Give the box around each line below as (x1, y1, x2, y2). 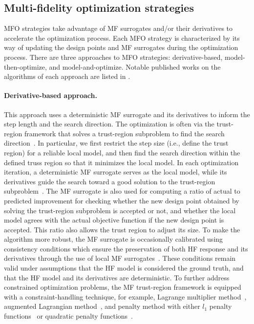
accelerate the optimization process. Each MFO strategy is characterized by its (4, 32, 240, 43)
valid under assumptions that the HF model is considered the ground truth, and (4, 263, 244, 273)
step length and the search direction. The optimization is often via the (4, 119, 214, 129)
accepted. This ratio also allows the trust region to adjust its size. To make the (4, 224, 240, 234)
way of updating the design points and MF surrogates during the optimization (4, 42, 238, 52)
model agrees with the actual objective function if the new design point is (4, 215, 224, 225)
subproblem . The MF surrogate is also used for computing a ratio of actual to (4, 186, 240, 196)
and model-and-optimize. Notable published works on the (49, 61, 221, 72)
